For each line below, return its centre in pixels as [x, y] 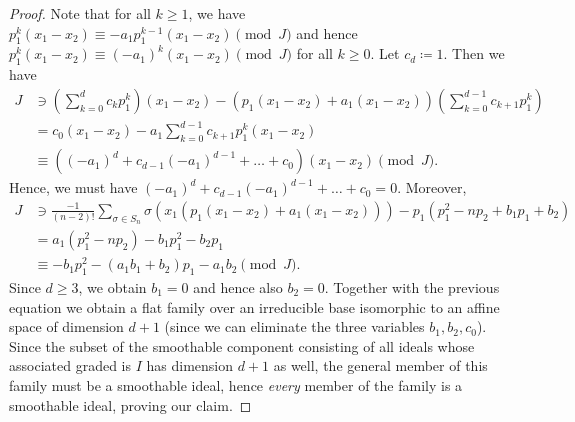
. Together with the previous [412, 286]
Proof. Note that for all [80, 13]
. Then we [474, 53]
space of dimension [66, 326]
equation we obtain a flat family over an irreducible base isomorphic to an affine [254, 306]
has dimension [189, 365]
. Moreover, [432, 187]
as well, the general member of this [380, 365]
